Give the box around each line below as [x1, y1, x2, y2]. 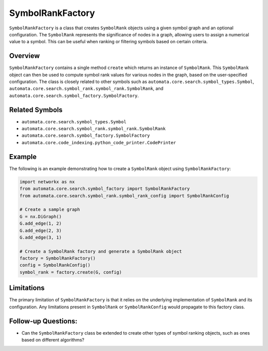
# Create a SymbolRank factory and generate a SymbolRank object [19, 249, 182, 254]
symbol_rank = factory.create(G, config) [19, 269, 122, 275]
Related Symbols [9, 105, 63, 114]
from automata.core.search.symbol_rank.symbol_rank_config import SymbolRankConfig [19, 193, 229, 198]
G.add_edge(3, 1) [19, 234, 62, 240]
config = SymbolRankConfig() [19, 263, 91, 268]
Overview [9, 52, 40, 60]
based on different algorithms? [21, 337, 84, 343]
